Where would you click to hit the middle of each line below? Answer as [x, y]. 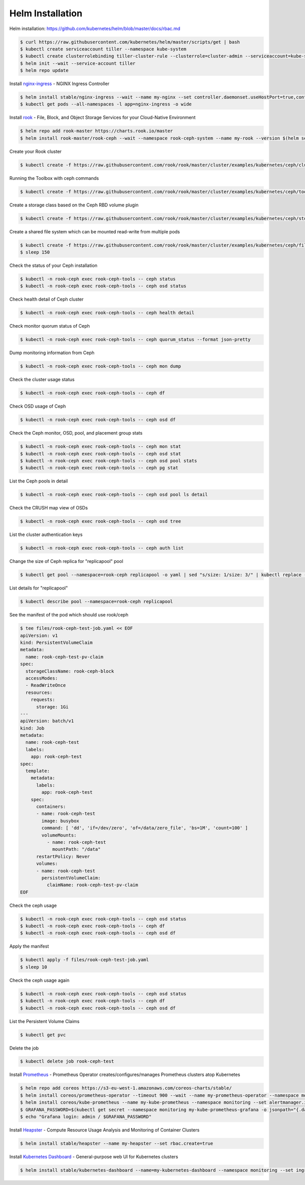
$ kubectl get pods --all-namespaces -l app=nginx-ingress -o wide [106, 104]
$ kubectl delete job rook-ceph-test [67, 1061]
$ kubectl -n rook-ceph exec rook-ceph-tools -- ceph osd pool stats [109, 461]
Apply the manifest [29, 946]
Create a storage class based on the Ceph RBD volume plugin [74, 205]
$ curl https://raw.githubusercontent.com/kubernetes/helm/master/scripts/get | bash [130, 42]
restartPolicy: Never [63, 856]
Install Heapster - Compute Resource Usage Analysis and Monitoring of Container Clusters [104, 1130]
